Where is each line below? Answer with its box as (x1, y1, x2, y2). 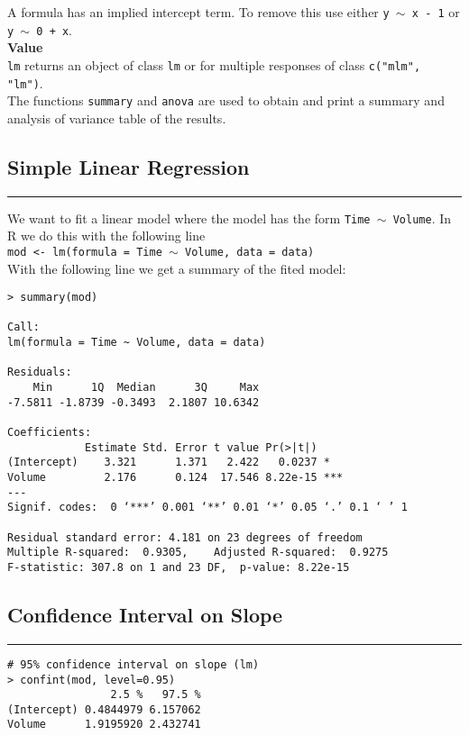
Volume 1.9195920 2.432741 (7, 718, 201, 731)
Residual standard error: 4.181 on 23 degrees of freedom (7, 531, 363, 544)
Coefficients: (7, 426, 92, 440)
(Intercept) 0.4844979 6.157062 (7, 703, 201, 716)
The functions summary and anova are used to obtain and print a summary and (7, 91, 445, 110)
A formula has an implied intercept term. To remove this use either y (7, 3, 390, 21)
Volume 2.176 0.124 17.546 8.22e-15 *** (7, 471, 344, 485)
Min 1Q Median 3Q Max (32, 381, 260, 395)
